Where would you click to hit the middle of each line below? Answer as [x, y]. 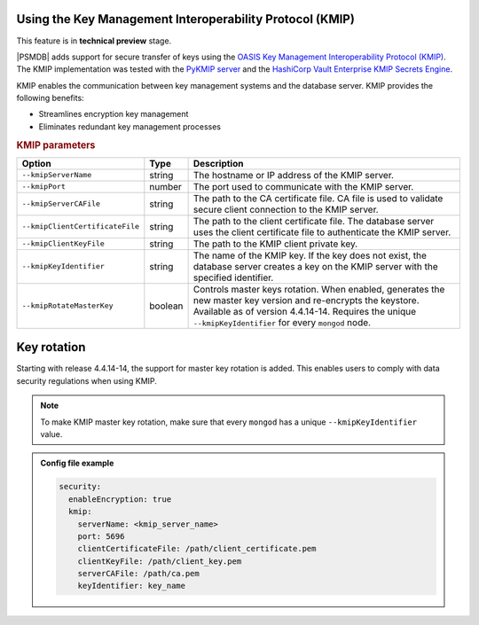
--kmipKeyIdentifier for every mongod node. [282, 322]
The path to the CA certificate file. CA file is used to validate [318, 198]
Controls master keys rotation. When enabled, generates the [319, 289]
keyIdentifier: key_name [132, 586]
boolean [166, 306]
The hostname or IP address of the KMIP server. [294, 175]
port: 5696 [101, 536]
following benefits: [50, 98]
